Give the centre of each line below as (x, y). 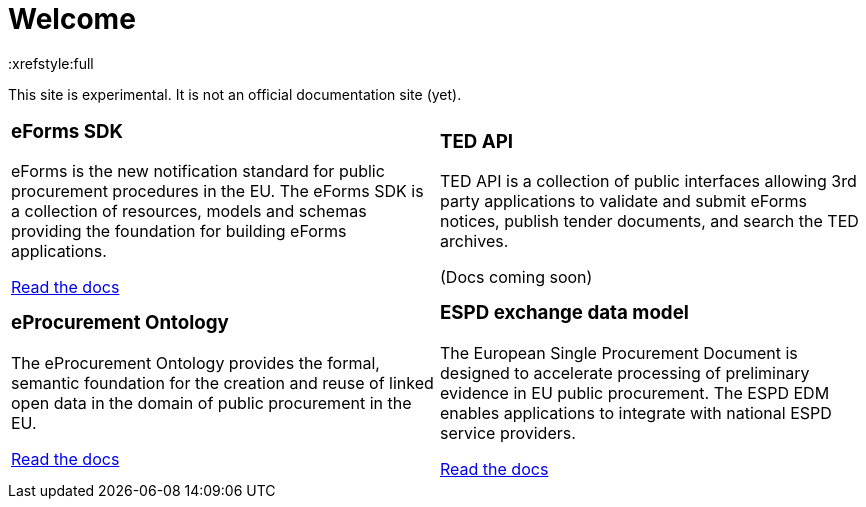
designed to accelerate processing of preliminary (625, 373)
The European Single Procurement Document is (619, 353)
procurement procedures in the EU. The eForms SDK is (217, 191)
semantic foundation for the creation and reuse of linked (222, 383)
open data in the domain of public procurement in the (211, 403)
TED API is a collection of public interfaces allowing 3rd (648, 181)
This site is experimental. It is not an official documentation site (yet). (235, 94)
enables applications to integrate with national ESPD (636, 413)
